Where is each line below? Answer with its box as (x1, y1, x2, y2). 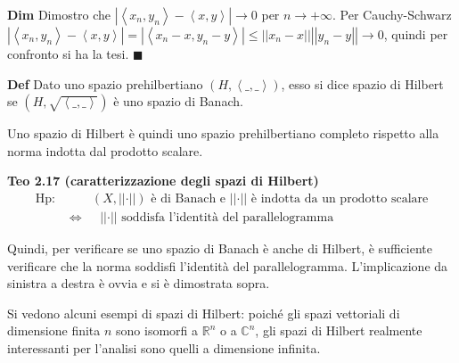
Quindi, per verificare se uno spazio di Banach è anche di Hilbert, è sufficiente (7, 239, 432, 258)
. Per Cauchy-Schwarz (332, 5, 452, 23)
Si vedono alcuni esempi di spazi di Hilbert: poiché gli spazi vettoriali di (7, 303, 400, 322)
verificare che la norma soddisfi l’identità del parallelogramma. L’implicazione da (7, 256, 448, 275)
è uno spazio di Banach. (113, 92, 243, 111)
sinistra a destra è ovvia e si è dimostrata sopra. (7, 274, 270, 293)
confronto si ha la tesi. (7, 45, 129, 62)
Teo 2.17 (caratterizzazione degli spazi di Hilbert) (7, 171, 319, 190)
